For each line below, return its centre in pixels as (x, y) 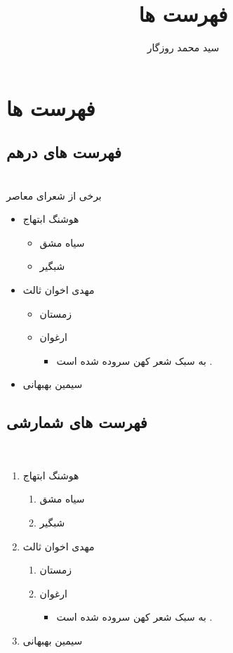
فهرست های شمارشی (77, 422)
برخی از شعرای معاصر (54, 195)
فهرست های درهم (64, 152)
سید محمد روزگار (183, 47)
